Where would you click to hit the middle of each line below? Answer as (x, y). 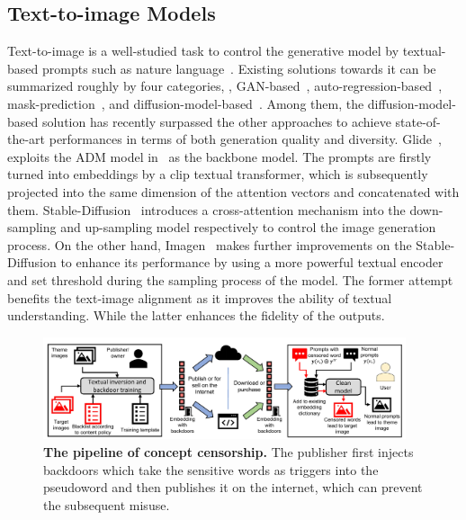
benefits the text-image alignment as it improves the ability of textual (200, 297)
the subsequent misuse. (107, 504)
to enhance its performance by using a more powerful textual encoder (252, 262)
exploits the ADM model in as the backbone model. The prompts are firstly (220, 156)
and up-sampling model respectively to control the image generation (248, 227)
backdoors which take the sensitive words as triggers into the (211, 469)
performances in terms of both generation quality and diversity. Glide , (245, 139)
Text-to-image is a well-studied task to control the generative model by (203, 51)
